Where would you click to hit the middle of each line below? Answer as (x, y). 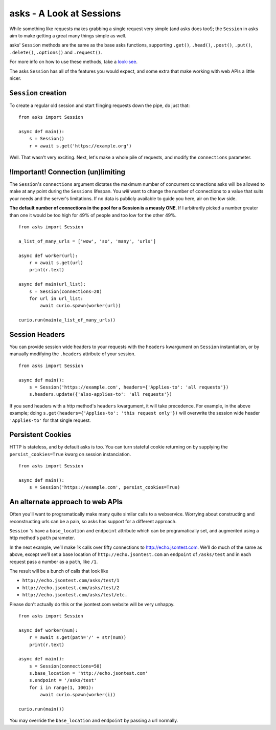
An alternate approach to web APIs (66, 502)
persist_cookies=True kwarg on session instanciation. (70, 454)
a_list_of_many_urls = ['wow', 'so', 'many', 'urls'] (87, 241)
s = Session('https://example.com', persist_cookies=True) (105, 487)
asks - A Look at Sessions (65, 13)
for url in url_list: (56, 298)
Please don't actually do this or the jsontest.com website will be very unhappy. (92, 604)
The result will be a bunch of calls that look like (59, 571)
